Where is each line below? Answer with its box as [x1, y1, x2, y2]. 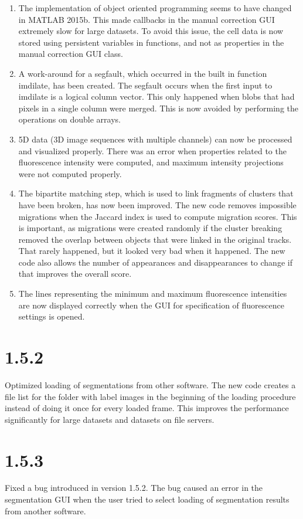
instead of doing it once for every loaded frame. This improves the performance [5, 402, 289, 414]
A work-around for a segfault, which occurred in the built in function [18, 67, 267, 79]
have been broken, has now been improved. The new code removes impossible [18, 198, 297, 211]
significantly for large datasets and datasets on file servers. [5, 413, 215, 425]
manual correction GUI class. [18, 48, 123, 60]
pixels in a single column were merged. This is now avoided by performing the [18, 101, 299, 114]
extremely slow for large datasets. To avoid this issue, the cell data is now [18, 25, 284, 37]
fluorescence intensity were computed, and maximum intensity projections [18, 156, 284, 168]
